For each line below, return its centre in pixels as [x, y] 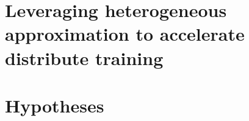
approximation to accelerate [125, 34]
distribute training [84, 57]
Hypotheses [55, 105]
